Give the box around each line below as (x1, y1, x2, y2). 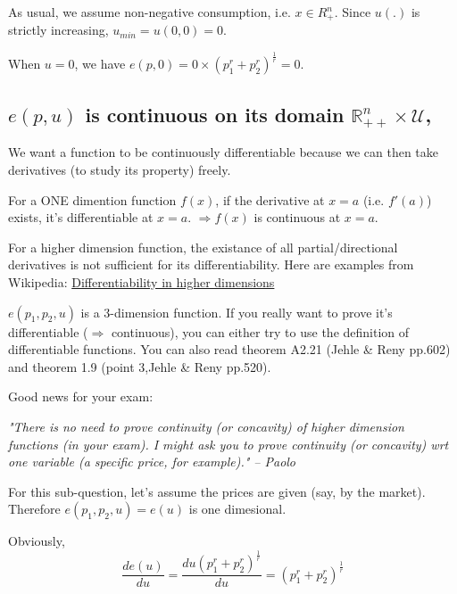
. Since (334, 3, 371, 21)
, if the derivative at (215, 190, 325, 209)
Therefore (8, 499, 61, 518)
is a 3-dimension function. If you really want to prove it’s (80, 302, 393, 321)
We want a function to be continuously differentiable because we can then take (8, 143, 439, 161)
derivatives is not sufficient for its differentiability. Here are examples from (8, 255, 414, 274)
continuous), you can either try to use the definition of (111, 322, 410, 341)
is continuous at (253, 208, 341, 227)
